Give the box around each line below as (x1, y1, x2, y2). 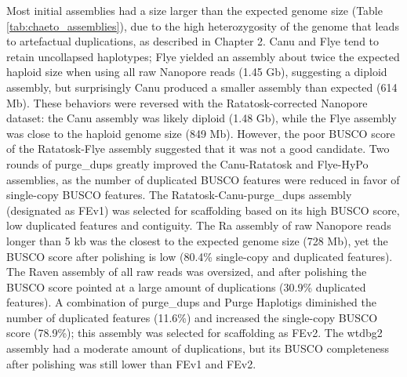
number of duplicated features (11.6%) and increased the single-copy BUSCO (6, 309, 378, 325)
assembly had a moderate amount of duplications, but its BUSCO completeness (6, 340, 389, 357)
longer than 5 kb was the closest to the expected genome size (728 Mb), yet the (6, 232, 388, 248)
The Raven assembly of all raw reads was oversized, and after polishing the (6, 263, 367, 280)
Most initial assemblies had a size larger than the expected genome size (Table (6, 2, 383, 18)
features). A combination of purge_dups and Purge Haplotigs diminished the (6, 294, 377, 310)
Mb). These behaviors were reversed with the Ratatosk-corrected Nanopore (6, 94, 368, 111)
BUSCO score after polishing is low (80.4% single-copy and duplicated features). (6, 248, 393, 264)
